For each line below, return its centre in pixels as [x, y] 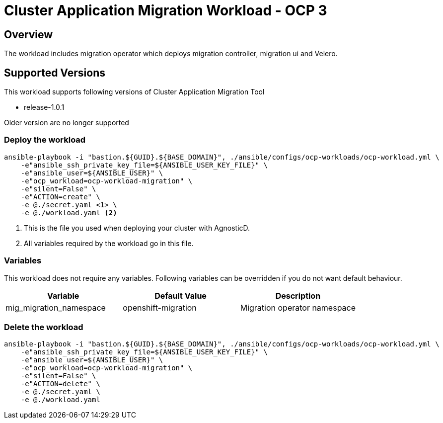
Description [298, 296]
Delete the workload [44, 327]
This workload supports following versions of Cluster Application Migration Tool [134, 92]
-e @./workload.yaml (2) [69, 212]
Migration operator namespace [298, 307]
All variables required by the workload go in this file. [109, 243]
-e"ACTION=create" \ [60, 197]
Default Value [181, 296]
